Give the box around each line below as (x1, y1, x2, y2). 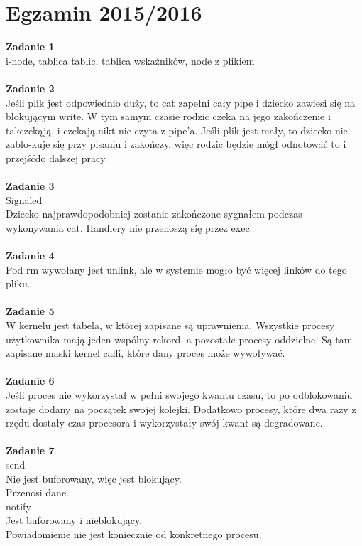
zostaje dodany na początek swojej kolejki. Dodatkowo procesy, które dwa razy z (6, 401, 356, 416)
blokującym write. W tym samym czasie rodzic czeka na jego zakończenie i (6, 109, 331, 124)
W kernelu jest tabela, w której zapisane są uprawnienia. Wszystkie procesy (6, 318, 335, 332)
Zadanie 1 (6, 39, 55, 54)
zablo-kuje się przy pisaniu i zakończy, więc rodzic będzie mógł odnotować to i (6, 136, 346, 151)
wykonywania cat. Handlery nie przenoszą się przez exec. (6, 220, 253, 235)
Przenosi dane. (6, 485, 69, 500)
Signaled (6, 192, 43, 207)
